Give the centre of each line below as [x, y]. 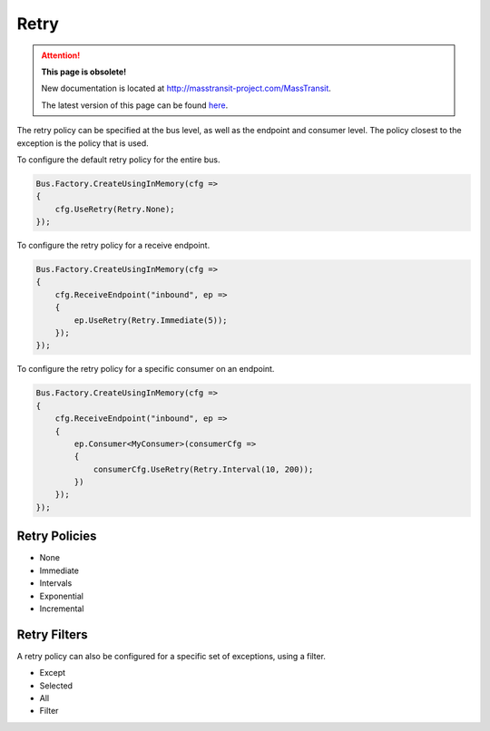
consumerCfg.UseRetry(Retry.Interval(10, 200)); [203, 469]
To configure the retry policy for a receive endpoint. [113, 246]
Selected [56, 686]
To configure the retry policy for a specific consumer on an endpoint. [146, 369]
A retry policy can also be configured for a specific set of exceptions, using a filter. [171, 656]
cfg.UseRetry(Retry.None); [115, 209]
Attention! [61, 55]
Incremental [62, 609]
